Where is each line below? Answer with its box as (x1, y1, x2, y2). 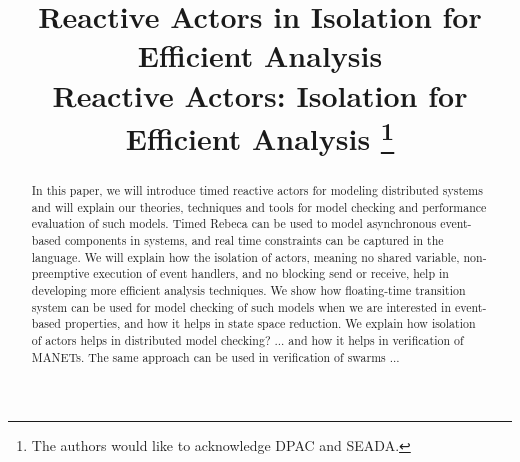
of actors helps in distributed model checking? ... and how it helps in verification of (31, 331, 464, 348)
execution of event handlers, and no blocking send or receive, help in (93, 265, 449, 282)
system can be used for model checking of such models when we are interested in (31, 298, 452, 315)
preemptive (31, 265, 90, 282)
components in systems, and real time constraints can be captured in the (64, 232, 444, 249)
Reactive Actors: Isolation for (52, 74, 468, 115)
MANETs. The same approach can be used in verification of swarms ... (31, 348, 400, 365)
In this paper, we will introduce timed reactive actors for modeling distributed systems (31, 182, 483, 199)
